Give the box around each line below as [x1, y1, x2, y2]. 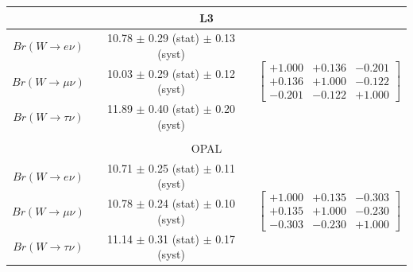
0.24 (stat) [149, 195, 199, 212]
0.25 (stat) [149, 159, 199, 176]
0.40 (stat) [149, 100, 199, 117]
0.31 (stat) [149, 230, 199, 247]
